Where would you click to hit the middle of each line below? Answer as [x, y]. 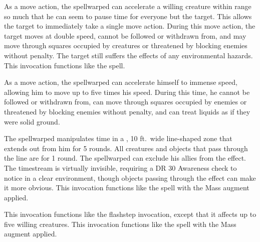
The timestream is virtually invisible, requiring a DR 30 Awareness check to [120, 167]
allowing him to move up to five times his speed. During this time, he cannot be [127, 92]
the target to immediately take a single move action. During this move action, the [130, 26]
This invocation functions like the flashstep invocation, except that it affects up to [130, 214]
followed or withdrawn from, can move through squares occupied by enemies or [125, 102]
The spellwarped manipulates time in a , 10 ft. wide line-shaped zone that [118, 138]
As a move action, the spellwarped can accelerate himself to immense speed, [121, 82]
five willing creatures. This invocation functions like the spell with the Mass [120, 224]
